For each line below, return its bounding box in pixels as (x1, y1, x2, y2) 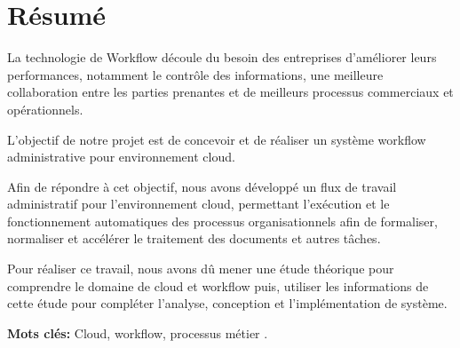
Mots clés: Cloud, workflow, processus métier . (7, 323, 268, 342)
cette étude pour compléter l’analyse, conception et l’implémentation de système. (7, 294, 448, 312)
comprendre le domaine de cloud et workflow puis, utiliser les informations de (7, 276, 429, 295)
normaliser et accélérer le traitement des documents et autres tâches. (7, 229, 381, 248)
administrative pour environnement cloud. (7, 147, 235, 166)
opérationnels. (7, 99, 83, 118)
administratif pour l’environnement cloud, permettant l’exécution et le (7, 194, 390, 213)
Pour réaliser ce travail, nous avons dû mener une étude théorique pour (7, 259, 394, 278)
